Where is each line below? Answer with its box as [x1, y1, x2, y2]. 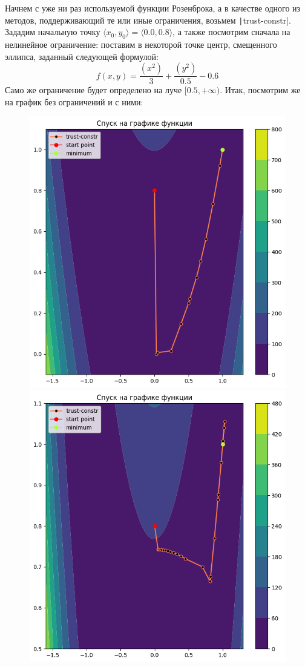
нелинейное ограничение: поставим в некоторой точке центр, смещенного [5, 38, 277, 51]
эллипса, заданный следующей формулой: [5, 50, 159, 62]
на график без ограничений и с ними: [5, 95, 143, 108]
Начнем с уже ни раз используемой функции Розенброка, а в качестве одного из [5, 2, 301, 14]
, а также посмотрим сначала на [172, 25, 290, 38]
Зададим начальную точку [5, 25, 100, 38]
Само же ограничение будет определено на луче [5, 84, 182, 96]
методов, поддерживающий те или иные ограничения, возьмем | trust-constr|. [5, 13, 291, 26]
